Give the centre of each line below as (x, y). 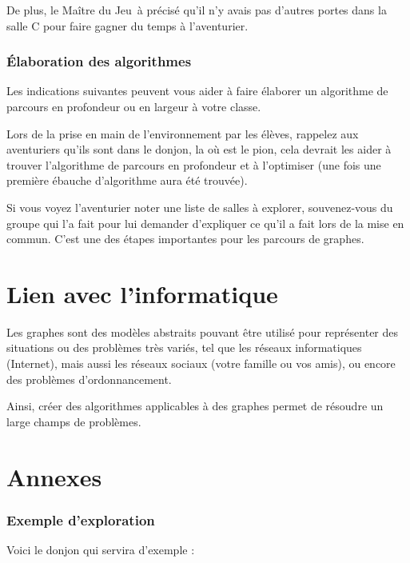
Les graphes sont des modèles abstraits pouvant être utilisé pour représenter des (203, 331)
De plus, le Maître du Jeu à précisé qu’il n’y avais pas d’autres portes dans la (197, 10)
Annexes (54, 476)
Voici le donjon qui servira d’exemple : (101, 550)
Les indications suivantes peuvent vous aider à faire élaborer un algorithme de (197, 91)
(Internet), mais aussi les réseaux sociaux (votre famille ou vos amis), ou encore (201, 363)
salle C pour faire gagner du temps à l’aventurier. (127, 25)
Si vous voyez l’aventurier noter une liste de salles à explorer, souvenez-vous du (200, 207)
